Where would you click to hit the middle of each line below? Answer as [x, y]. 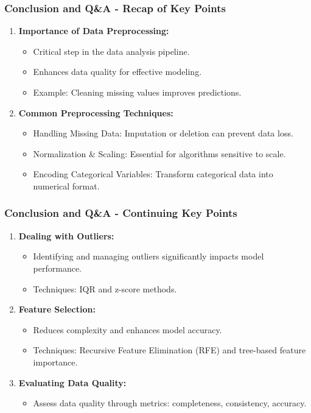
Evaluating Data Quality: [72, 382]
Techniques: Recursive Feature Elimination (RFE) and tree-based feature [169, 350]
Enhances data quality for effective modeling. [117, 72]
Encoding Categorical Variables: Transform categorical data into [153, 174]
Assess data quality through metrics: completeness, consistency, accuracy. [170, 403]
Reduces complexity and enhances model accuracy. [128, 329]
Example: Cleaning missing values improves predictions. [137, 92]
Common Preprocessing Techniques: [96, 112]
